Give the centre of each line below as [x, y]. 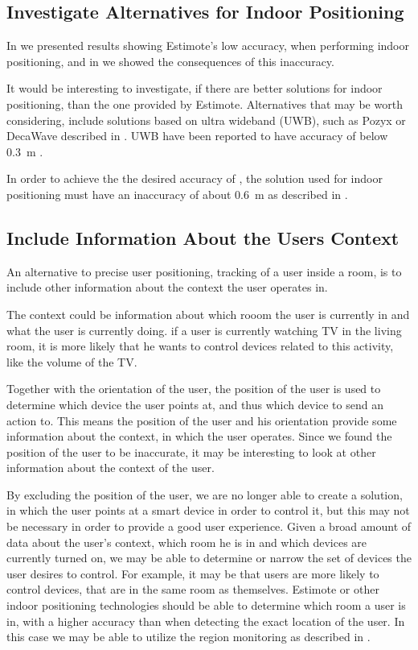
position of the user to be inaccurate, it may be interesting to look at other [191, 451]
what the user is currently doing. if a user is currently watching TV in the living [204, 330]
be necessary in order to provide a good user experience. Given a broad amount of [209, 526]
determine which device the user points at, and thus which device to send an [195, 404]
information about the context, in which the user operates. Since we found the [199, 436]
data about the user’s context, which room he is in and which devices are [187, 542]
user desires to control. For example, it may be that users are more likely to [193, 573]
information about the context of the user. [111, 468]
